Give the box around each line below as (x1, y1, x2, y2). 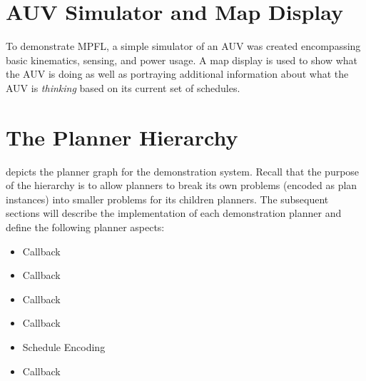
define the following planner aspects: (6, 220, 165, 234)
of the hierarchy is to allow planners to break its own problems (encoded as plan (6, 178, 357, 193)
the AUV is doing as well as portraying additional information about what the (6, 66, 349, 81)
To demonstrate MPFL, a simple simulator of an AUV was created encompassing (6, 39, 361, 54)
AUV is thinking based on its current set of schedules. (6, 80, 240, 95)
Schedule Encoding (22, 339, 106, 354)
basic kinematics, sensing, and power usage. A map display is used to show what (6, 52, 358, 67)
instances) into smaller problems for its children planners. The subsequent (6, 191, 329, 206)
